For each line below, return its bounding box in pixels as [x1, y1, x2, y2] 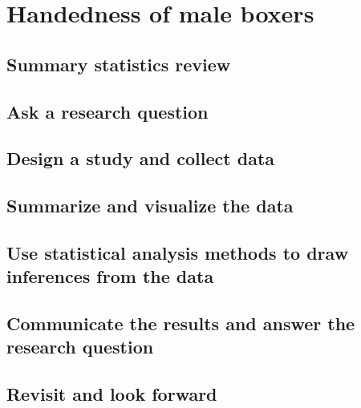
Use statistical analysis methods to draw [6, 240, 349, 265]
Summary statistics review [6, 51, 231, 76]
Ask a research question [6, 99, 209, 123]
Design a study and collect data [6, 146, 275, 171]
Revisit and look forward [6, 382, 217, 406]
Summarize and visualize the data [6, 193, 294, 218]
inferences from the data [6, 264, 214, 289]
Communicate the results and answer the [6, 311, 355, 336]
